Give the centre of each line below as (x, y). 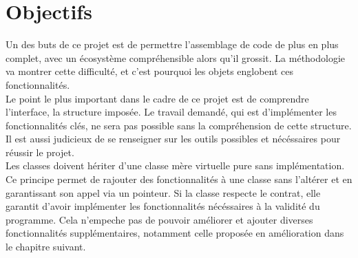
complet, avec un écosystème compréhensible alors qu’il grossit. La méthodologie (176, 57)
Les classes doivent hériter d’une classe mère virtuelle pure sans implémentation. (175, 165)
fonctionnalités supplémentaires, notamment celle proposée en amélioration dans (175, 233)
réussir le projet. (40, 152)
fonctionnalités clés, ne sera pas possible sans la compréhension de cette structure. (179, 125)
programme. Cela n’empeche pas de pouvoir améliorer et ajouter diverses (159, 219)
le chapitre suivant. (46, 247)
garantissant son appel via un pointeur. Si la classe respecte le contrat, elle (163, 192)
